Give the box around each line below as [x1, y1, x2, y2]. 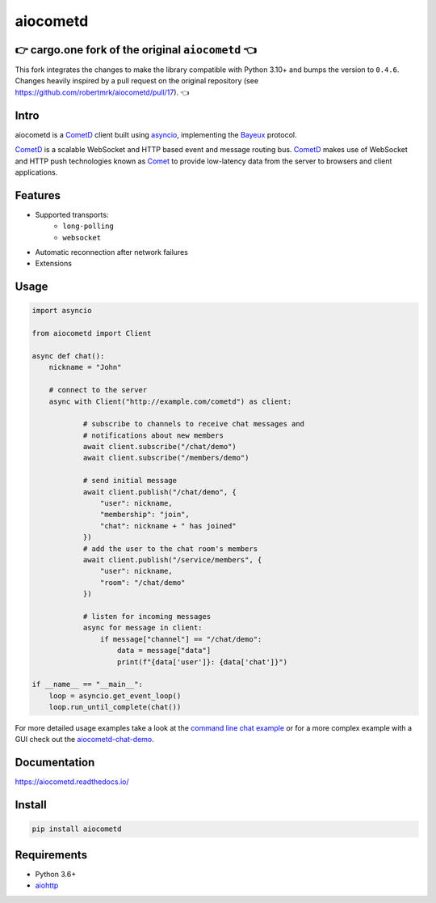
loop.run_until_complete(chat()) [48, 702, 182, 712]
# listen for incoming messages [82, 612, 212, 621]
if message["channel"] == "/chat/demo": [99, 634, 262, 643]
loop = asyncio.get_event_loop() [48, 691, 182, 700]
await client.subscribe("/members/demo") [82, 453, 249, 463]
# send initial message [82, 476, 178, 485]
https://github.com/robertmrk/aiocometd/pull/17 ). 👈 [15, 87, 190, 97]
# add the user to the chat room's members [82, 544, 258, 553]
